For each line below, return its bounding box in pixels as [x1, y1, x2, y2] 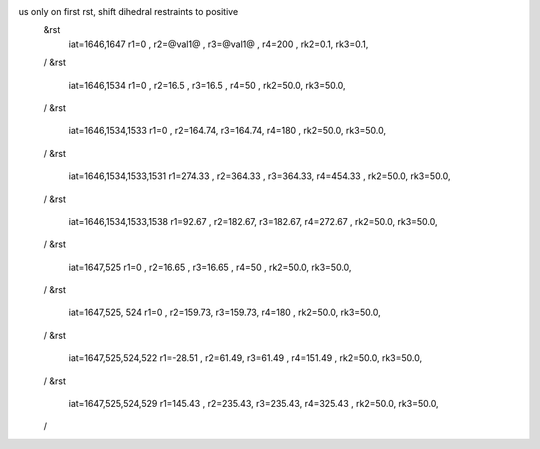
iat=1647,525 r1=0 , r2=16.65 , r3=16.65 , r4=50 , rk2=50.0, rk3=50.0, [68, 261, 352, 273]
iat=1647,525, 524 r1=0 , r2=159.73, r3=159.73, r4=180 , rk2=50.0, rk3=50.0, [68, 306, 382, 319]
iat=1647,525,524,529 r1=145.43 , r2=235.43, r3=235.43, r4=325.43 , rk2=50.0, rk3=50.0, [68, 398, 439, 410]
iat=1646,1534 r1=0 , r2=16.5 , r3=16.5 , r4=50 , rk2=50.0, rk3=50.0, [68, 79, 346, 91]
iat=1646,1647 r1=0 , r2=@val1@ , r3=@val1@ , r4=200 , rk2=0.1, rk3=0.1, [68, 38, 369, 50]
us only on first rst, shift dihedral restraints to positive [18, 6, 239, 17]
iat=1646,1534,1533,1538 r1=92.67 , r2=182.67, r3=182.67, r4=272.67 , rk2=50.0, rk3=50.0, [68, 215, 439, 227]
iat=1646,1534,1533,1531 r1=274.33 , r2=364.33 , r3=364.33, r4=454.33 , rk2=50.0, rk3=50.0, [68, 170, 451, 182]
